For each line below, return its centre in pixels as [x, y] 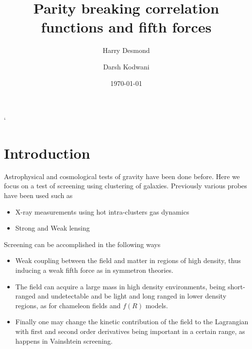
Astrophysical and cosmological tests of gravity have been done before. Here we [122, 176]
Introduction [47, 153]
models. [157, 305]
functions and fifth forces [126, 27]
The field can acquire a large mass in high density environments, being [120, 286]
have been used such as [38, 195]
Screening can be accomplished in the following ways [82, 244]
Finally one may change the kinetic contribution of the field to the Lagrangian [132, 322]
